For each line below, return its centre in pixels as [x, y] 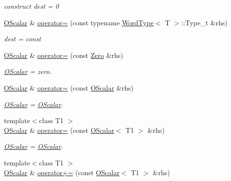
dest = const [22, 39]
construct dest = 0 [31, 6]
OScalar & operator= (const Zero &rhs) [64, 55]
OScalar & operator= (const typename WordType [79, 22]
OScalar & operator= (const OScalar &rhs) [69, 87]
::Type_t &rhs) [204, 22]
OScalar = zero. [28, 71]
